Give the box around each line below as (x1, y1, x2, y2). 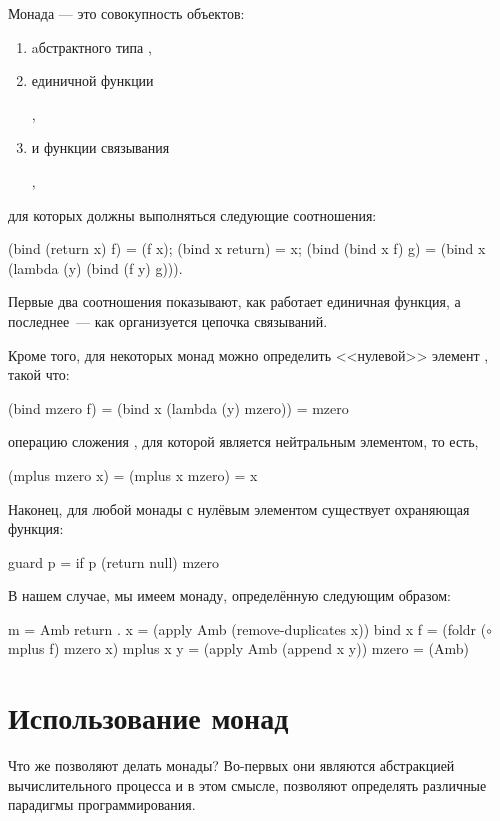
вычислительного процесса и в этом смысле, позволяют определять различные (8, 774, 487, 795)
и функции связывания (31, 137, 170, 158)
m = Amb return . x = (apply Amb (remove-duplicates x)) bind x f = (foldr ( (8, 618, 487, 639)
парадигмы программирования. (8, 794, 196, 815)
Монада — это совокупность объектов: (8, 3, 245, 23)
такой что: (8, 364, 70, 385)
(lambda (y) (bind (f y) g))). (8, 257, 183, 278)
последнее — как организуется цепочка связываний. (8, 310, 328, 331)
